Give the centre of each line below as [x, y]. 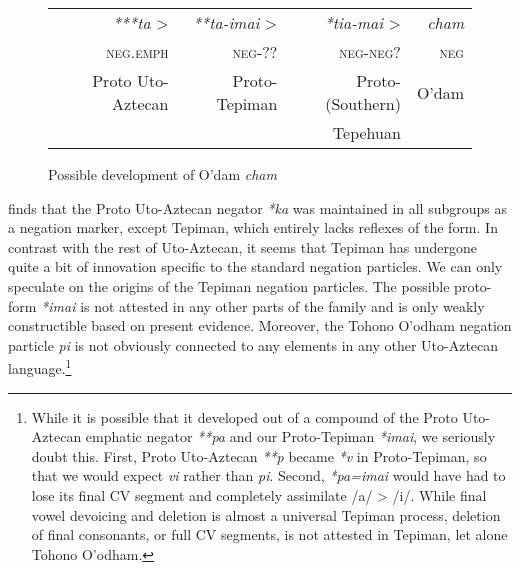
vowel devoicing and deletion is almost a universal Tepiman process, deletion [266, 514]
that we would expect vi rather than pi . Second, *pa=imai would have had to [268, 475]
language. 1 [40, 366]
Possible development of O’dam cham [162, 174]
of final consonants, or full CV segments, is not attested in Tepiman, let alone [269, 534]
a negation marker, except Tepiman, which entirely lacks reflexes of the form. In [253, 227]
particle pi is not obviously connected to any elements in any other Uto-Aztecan [253, 344]
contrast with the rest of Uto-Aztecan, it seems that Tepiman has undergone [243, 246]
